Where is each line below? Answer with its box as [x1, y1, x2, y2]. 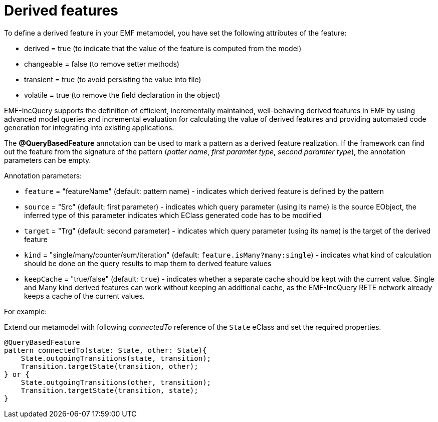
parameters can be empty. [4, 155, 91, 164]
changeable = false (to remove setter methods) [24, 59, 179, 68]
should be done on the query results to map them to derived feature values [24, 259, 272, 268]
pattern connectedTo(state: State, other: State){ [4, 346, 207, 354]
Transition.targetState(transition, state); [21, 386, 198, 394]
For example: [4, 307, 47, 316]
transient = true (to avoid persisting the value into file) [24, 75, 201, 84]
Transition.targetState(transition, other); [21, 362, 198, 370]
